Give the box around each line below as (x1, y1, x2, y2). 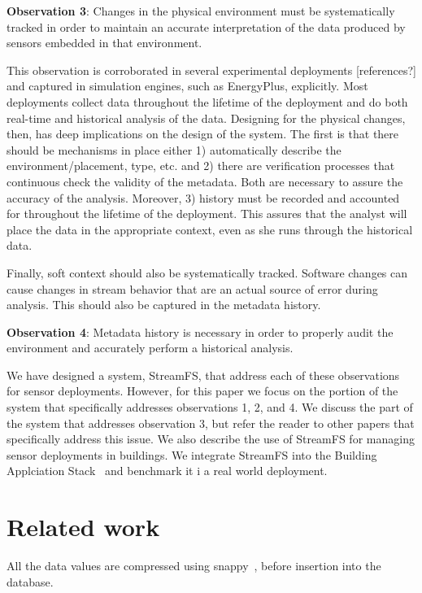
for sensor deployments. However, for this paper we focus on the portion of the (7, 382, 398, 399)
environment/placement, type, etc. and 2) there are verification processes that (7, 157, 395, 174)
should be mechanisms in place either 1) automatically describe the (7, 141, 342, 158)
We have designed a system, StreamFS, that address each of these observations (7, 366, 400, 383)
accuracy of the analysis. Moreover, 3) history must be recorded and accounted (7, 189, 400, 206)
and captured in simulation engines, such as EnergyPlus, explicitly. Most (7, 77, 368, 94)
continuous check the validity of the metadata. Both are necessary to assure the (7, 172, 403, 190)
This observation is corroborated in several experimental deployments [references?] (7, 61, 416, 78)
